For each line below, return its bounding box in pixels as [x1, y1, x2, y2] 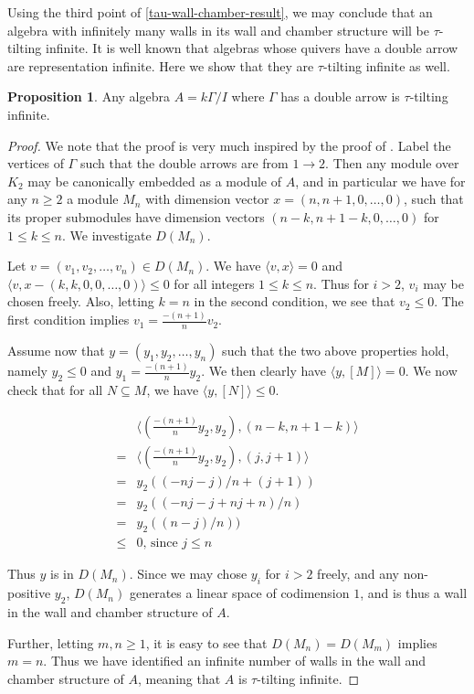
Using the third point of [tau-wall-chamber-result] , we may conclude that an [7, 3, 433, 21]
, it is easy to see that [145, 633, 268, 652]
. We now [405, 361, 458, 380]
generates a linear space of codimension [129, 583, 350, 603]
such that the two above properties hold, [222, 341, 449, 360]
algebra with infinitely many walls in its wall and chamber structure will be [7, 20, 430, 39]
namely [7, 361, 47, 380]
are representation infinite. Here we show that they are [7, 56, 314, 75]
